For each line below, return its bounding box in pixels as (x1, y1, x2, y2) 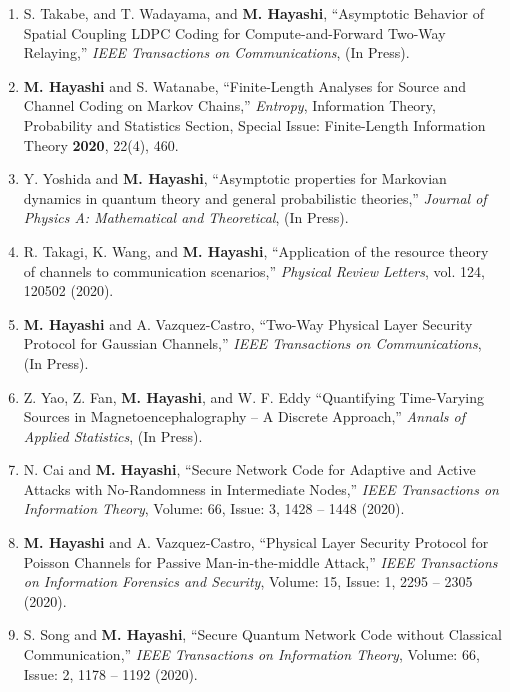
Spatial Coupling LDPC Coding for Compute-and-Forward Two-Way (23, 22, 446, 43)
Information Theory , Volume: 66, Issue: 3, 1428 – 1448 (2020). (23, 498, 405, 519)
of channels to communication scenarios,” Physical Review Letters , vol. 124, (23, 260, 485, 281)
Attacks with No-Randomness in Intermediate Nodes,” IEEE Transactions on (23, 478, 499, 499)
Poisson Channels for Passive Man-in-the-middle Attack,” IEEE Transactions (23, 551, 498, 572)
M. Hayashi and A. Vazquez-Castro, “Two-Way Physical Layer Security (23, 313, 473, 334)
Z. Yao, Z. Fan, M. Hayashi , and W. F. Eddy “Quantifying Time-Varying (23, 386, 485, 407)
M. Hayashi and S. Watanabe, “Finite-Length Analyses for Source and (23, 75, 467, 96)
